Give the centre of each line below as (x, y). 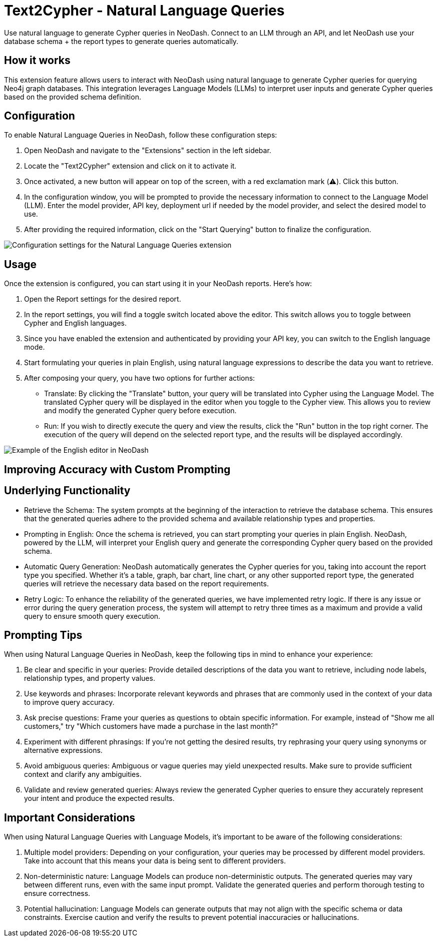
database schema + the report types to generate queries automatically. (121, 41)
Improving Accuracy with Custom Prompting (117, 469)
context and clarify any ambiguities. (83, 774)
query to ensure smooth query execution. (92, 616)
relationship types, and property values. (90, 678)
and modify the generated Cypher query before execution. (140, 411)
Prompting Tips (43, 635)
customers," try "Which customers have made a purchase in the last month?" (151, 726)
